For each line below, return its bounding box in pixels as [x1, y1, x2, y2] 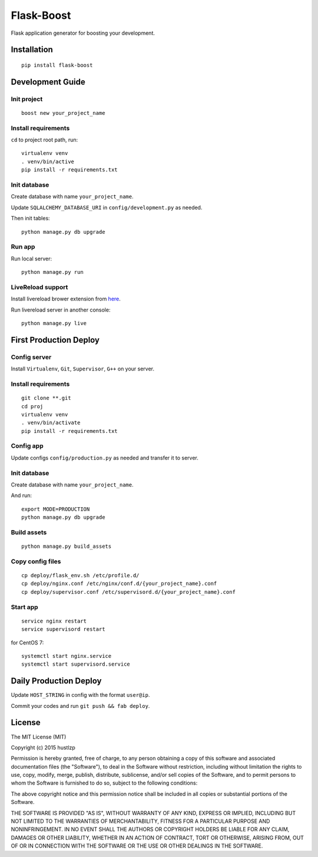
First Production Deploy [11, 335, 100, 345]
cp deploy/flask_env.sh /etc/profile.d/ [21, 572, 140, 579]
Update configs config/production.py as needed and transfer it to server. [11, 454, 198, 461]
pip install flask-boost [21, 62, 93, 68]
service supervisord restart [21, 626, 105, 633]
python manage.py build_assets [21, 543, 112, 550]
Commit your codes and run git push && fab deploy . [11, 702, 150, 709]
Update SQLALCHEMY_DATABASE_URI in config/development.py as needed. [11, 204, 203, 211]
